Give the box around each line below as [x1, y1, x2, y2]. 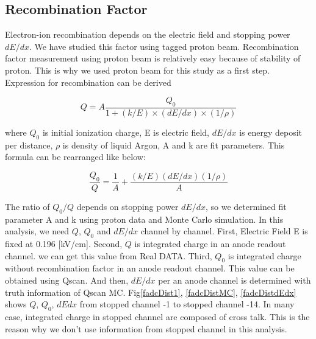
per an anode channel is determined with [158, 273, 311, 286]
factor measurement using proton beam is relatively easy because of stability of [5, 52, 301, 65]
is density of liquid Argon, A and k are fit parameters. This [62, 138, 285, 151]
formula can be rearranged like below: [5, 150, 146, 163]
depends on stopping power [76, 200, 179, 212]
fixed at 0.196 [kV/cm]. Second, [5, 237, 123, 250]
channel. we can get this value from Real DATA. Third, [5, 249, 212, 262]
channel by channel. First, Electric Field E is [140, 225, 308, 237]
